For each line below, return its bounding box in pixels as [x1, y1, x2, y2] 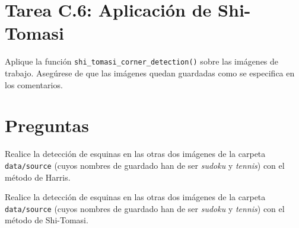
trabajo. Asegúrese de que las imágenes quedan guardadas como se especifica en [5, 66, 295, 79]
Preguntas [5, 113, 89, 137]
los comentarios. [5, 78, 63, 91]
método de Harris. [5, 171, 71, 183]
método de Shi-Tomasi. [5, 214, 88, 226]
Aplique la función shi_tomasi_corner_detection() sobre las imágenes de [5, 55, 279, 68]
